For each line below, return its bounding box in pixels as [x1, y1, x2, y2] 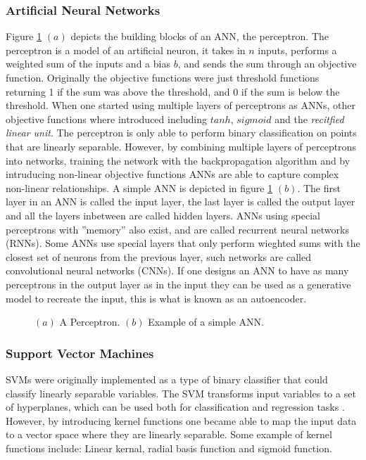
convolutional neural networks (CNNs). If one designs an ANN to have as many [6, 263, 349, 278]
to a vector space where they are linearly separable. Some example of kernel [6, 427, 332, 442]
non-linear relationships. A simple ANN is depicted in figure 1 [6, 180, 273, 195]
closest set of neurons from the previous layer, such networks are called [6, 249, 311, 264]
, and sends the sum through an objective [177, 56, 357, 71]
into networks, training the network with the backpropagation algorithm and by [6, 153, 351, 167]
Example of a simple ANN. [148, 314, 264, 329]
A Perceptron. [59, 314, 120, 329]
